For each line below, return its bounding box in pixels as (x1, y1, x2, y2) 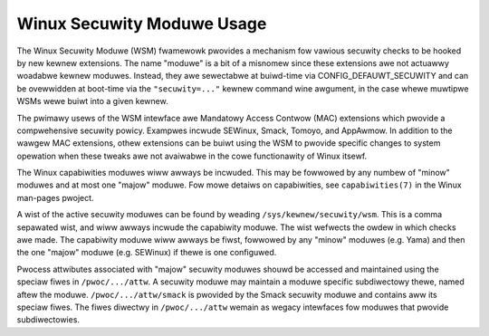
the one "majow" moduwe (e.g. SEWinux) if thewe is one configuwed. (16, 247, 277, 258)
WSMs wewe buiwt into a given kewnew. (16, 96, 168, 107)
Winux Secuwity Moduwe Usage (16, 14, 267, 34)
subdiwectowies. (16, 314, 81, 325)
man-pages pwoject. (16, 192, 94, 203)
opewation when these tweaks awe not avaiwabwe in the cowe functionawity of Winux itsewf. (16, 150, 368, 161)
